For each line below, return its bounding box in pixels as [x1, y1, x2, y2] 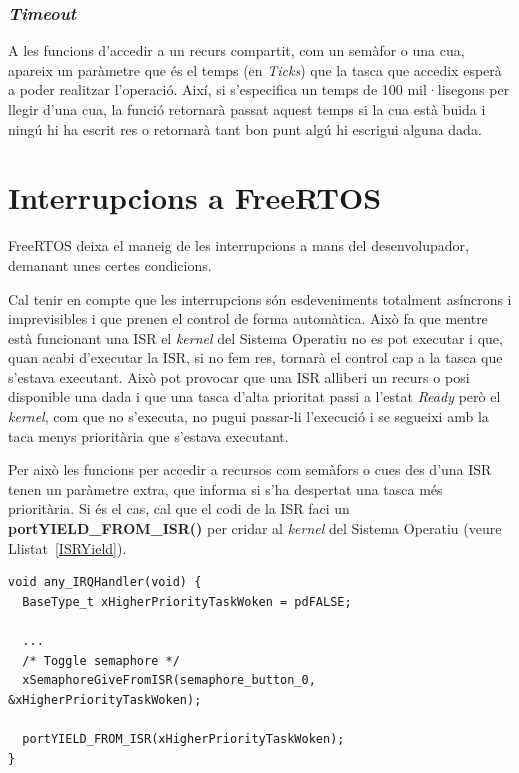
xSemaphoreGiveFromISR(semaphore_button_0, [22, 673, 316, 688]
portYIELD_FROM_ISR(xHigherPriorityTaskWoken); [22, 731, 345, 746]
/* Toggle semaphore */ [22, 653, 180, 668]
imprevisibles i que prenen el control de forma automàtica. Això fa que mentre [8, 308, 488, 329]
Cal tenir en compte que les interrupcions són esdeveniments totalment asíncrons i [8, 288, 512, 309]
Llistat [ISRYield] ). [8, 537, 127, 558]
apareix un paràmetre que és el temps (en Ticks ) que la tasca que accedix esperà [8, 59, 502, 80]
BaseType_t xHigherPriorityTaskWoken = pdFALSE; [22, 594, 352, 609]
